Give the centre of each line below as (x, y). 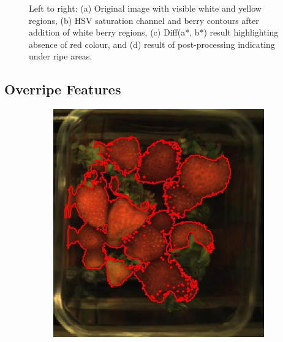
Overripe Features (63, 89)
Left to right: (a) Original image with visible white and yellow (145, 8)
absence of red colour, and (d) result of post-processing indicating (152, 44)
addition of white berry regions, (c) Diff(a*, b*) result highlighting (154, 32)
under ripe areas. (61, 56)
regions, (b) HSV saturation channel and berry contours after (144, 20)
